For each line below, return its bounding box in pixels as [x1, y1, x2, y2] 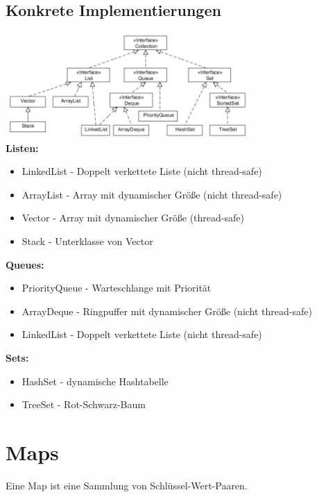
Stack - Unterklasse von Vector [22, 234, 153, 248]
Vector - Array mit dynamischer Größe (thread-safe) [22, 210, 244, 225]
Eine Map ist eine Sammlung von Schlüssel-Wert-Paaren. [6, 478, 248, 492]
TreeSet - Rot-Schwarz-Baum [22, 397, 146, 412]
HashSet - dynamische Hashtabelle [22, 373, 169, 388]
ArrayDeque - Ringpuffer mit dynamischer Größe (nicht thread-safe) [22, 303, 312, 318]
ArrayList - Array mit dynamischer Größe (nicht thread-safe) [22, 187, 282, 201]
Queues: [6, 257, 44, 271]
